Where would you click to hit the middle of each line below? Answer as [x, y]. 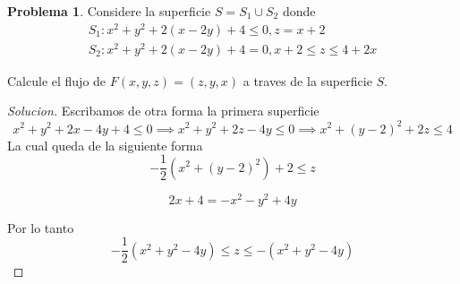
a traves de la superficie [307, 80]
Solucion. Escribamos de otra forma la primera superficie [163, 111]
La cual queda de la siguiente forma [105, 145]
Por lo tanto [41, 227]
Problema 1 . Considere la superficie [109, 11]
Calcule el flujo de [57, 80]
